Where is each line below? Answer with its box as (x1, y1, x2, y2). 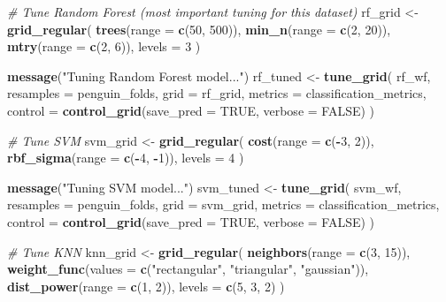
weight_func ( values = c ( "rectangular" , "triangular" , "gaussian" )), (7, 260, 369, 278)
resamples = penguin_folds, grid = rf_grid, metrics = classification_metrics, (7, 84, 427, 102)
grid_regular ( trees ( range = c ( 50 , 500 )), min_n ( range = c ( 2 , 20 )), (7, 19, 391, 38)
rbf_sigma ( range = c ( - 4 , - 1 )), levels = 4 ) (7, 148, 244, 167)
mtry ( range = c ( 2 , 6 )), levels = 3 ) (7, 37, 201, 56)
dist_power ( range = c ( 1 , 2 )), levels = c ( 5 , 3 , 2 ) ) (7, 276, 285, 295)
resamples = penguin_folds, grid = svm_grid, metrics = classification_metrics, (7, 195, 440, 214)
